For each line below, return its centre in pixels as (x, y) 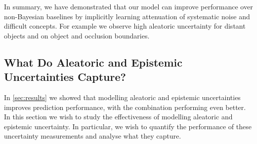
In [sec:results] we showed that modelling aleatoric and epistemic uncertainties (122, 97)
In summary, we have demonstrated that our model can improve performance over (128, 6)
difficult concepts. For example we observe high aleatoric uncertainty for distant (125, 26)
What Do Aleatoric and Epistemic (93, 62)
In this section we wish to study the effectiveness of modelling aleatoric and (118, 117)
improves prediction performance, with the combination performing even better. (125, 107)
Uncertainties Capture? (65, 77)
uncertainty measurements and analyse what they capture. (93, 136)
